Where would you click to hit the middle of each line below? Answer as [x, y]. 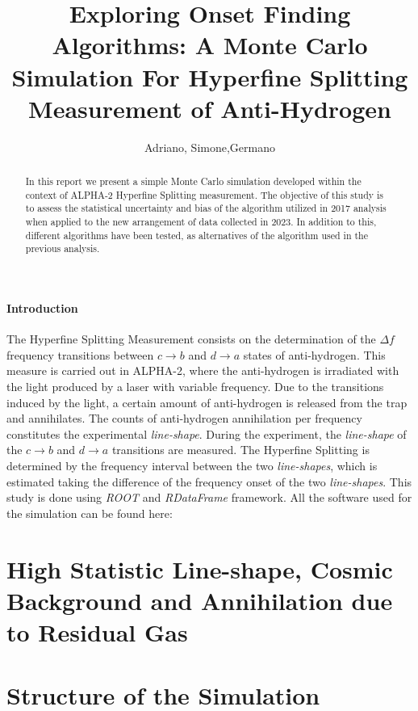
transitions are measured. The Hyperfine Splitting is [240, 450]
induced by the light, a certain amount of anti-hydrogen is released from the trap [207, 402]
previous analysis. [63, 248]
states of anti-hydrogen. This [314, 354]
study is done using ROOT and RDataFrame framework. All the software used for [209, 497]
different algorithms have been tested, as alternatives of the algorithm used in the [197, 235]
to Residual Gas [97, 631]
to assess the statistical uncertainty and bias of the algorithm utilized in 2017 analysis [206, 208]
